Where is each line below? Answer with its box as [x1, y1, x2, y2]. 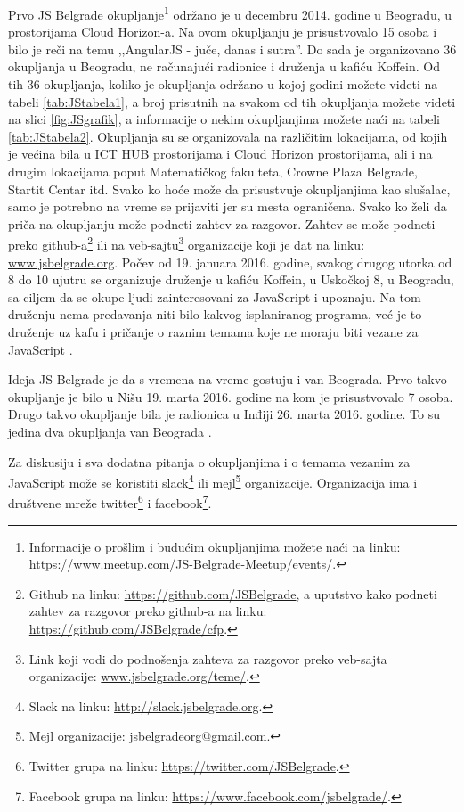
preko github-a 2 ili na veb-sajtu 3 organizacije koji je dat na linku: [8, 233, 365, 254]
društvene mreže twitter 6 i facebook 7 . [8, 491, 212, 513]
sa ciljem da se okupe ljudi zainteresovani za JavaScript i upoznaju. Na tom [8, 287, 421, 306]
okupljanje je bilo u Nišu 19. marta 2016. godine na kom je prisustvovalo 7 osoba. [8, 387, 453, 406]
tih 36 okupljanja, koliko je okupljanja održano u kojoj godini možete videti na [8, 75, 438, 94]
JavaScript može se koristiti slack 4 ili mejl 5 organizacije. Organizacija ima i [8, 471, 418, 491]
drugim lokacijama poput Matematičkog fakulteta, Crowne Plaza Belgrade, [8, 162, 418, 180]
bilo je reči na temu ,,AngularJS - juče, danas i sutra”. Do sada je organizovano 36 [8, 39, 457, 58]
